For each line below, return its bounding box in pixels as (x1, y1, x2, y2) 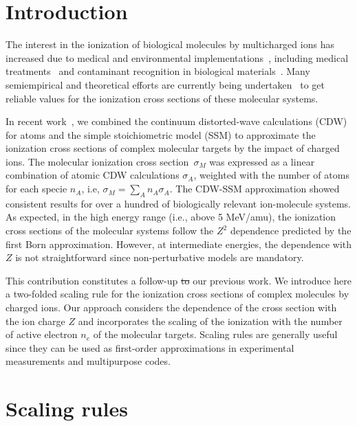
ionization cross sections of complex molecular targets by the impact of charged (6, 141, 340, 155)
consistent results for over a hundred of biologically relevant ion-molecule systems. (6, 196, 351, 210)
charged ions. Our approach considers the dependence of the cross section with (6, 300, 337, 315)
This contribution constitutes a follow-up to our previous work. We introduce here (6, 273, 352, 287)
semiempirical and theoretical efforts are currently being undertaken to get (6, 77, 325, 91)
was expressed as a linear (209, 154, 315, 168)
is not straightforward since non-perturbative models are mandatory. (15, 250, 304, 265)
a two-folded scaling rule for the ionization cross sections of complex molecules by (6, 287, 349, 301)
